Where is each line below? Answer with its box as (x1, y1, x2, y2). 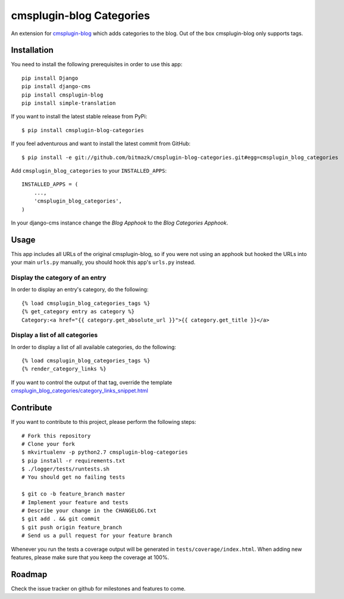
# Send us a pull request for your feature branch (21, 532, 173, 539)
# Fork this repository (21, 432, 91, 439)
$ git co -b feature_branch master (21, 491, 126, 497)
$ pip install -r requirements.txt (21, 457, 126, 464)
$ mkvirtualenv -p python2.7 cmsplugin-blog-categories (21, 449, 188, 456)
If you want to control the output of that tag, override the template (11, 379, 173, 386)
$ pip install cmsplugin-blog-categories (21, 127, 144, 133)
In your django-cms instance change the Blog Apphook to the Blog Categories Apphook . (11, 219, 229, 226)
